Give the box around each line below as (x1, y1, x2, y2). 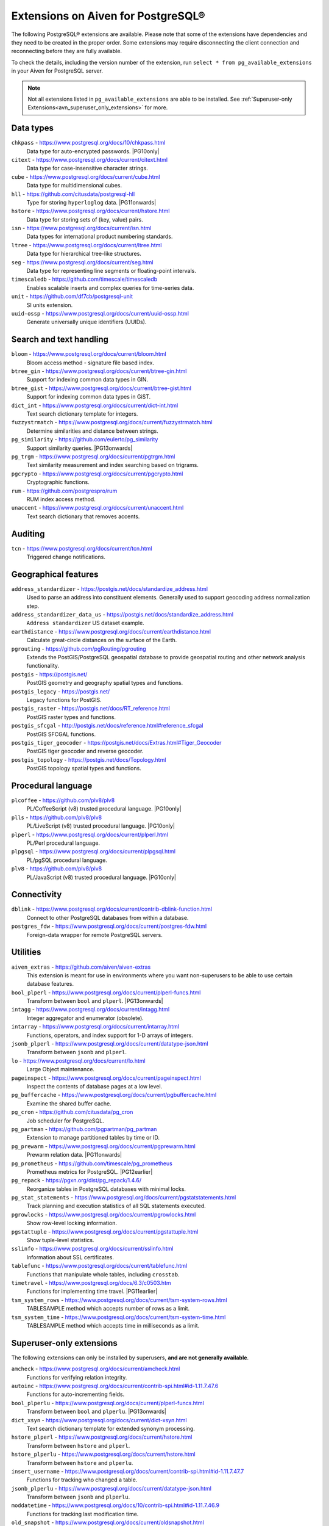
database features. (26, 980, 74, 988)
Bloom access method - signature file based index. (26, 359, 155, 366)
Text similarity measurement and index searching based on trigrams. (26, 461, 199, 469)
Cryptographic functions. (26, 479, 90, 486)
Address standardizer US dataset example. (26, 620, 144, 627)
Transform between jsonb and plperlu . (26, 1493, 130, 1501)
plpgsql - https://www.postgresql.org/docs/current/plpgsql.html (11, 848, 176, 855)
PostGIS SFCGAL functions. (26, 730, 96, 738)
